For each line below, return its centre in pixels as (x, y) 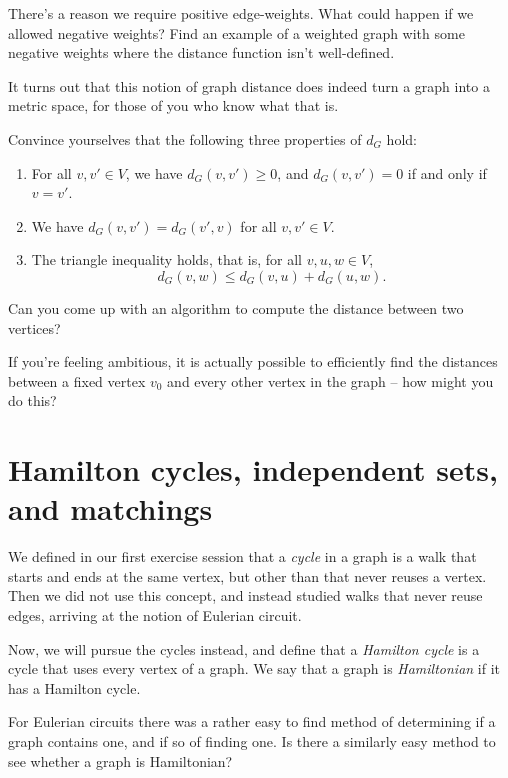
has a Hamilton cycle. (74, 687)
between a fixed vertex (77, 380)
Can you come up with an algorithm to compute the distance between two (236, 307)
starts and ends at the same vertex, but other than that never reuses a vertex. (247, 575)
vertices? (34, 327)
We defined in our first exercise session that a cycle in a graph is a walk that (242, 556)
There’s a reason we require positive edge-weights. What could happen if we (241, 13)
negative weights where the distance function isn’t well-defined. (201, 52)
